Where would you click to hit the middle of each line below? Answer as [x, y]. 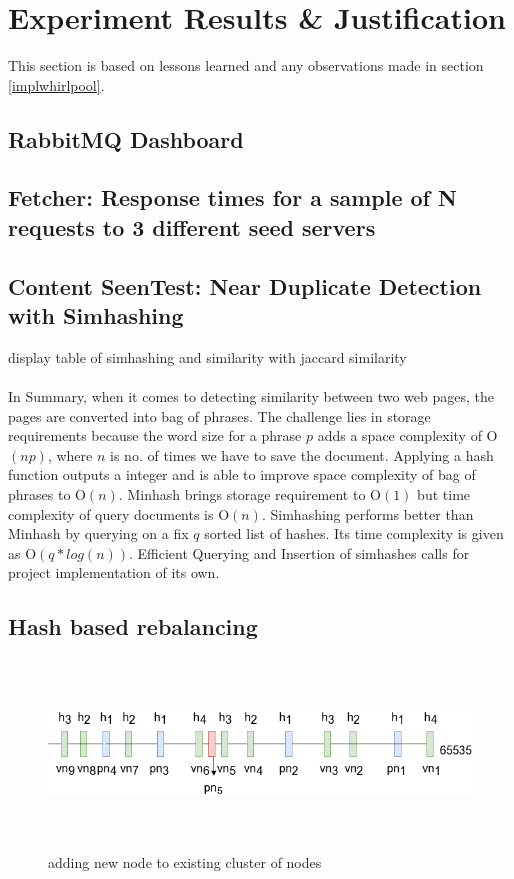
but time [444, 494]
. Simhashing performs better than [367, 513]
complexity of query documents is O [119, 513]
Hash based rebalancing [133, 626]
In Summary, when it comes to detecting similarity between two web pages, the [251, 396]
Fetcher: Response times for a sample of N [232, 197]
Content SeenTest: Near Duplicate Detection [245, 285]
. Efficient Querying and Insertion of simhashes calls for [299, 552]
